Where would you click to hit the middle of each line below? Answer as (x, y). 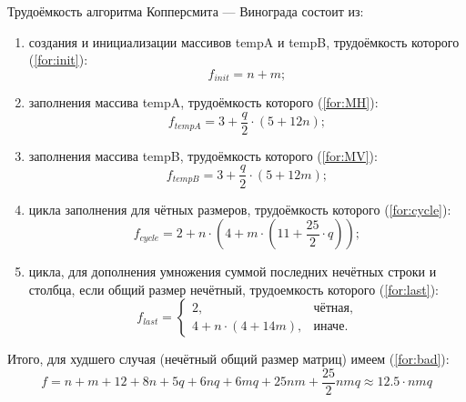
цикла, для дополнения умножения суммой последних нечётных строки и (233, 271)
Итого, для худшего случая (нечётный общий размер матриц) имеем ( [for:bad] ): (228, 359)
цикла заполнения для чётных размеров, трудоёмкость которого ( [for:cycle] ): (240, 209)
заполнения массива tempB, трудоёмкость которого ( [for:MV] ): (203, 155)
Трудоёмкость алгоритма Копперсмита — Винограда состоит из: (186, 11)
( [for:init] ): (58, 60)
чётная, (333, 308)
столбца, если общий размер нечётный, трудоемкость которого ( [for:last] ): (233, 289)
